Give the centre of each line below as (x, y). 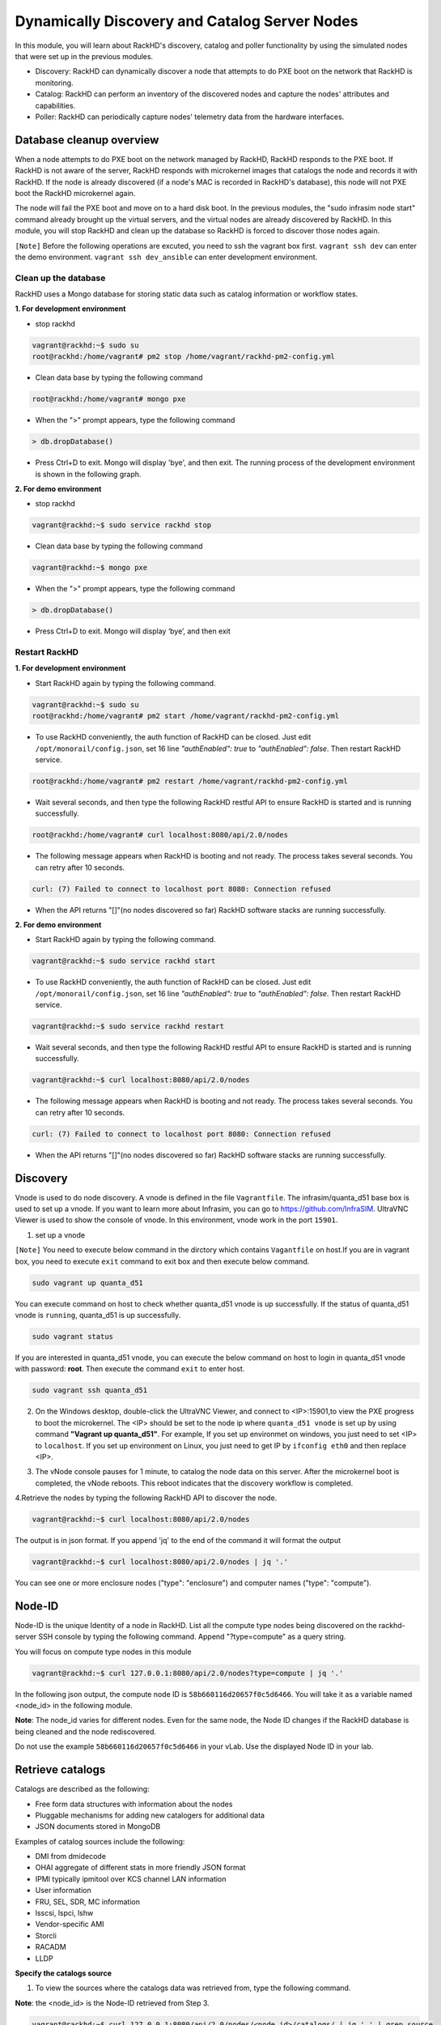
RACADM (51, 1947)
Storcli (46, 1935)
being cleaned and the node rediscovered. (86, 1731)
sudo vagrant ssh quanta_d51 (90, 1390)
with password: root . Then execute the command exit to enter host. (130, 1369)
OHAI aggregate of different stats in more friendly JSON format (140, 1868)
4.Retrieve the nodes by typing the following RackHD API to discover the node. (146, 1498)
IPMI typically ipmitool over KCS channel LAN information (131, 1878)
